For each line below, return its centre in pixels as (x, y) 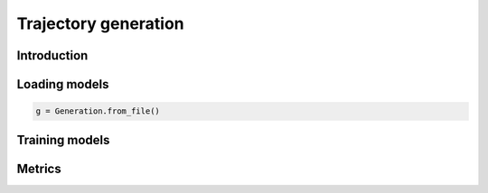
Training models (63, 140)
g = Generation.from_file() (98, 111)
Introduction (52, 55)
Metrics (39, 168)
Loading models (63, 84)
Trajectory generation (100, 23)
